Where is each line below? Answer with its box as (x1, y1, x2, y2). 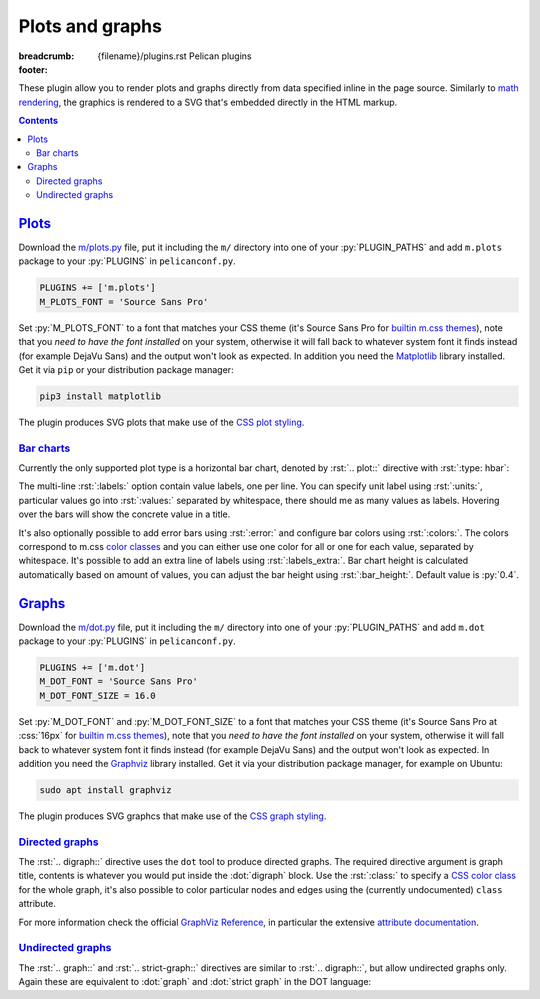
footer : (18, 63, 49, 75)
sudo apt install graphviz (39, 784, 172, 795)
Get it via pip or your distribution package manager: (18, 363, 234, 375)
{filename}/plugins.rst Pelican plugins (97, 50, 252, 62)
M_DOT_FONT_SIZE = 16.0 (39, 690, 157, 701)
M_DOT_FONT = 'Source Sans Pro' (39, 676, 199, 687)
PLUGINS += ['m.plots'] (39, 282, 157, 294)
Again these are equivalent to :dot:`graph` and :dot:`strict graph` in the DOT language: (18, 976, 372, 988)
